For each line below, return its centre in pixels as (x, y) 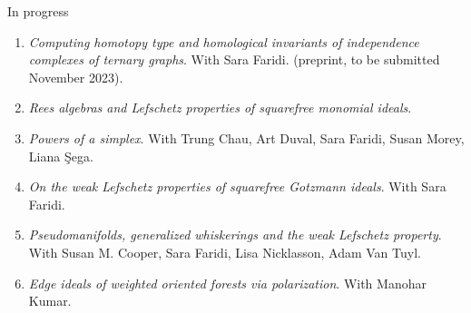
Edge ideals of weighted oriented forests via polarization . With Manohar (227, 283)
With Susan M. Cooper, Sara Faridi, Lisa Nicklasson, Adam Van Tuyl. (225, 252)
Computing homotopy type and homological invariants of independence (224, 41)
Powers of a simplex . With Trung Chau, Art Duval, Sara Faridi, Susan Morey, (246, 137)
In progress (38, 11)
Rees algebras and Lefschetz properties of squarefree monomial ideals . (220, 108)
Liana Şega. (61, 156)
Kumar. (50, 301)
